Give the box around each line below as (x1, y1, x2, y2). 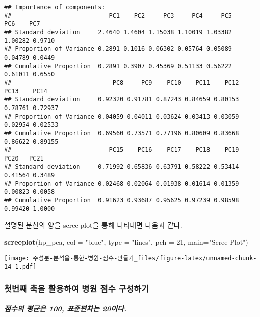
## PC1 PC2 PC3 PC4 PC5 (4, 12, 232, 19)
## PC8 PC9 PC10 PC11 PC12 (4, 79, 239, 86)
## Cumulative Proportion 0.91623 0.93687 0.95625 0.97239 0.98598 (4, 197, 239, 204)
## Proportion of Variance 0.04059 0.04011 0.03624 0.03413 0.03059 (4, 113, 239, 120)
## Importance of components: (4, 4, 106, 11)
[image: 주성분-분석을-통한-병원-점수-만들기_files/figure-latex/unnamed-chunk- (4, 254, 257, 262)
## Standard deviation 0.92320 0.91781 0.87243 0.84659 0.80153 (4, 96, 239, 103)
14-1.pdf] (4, 263, 37, 271)
